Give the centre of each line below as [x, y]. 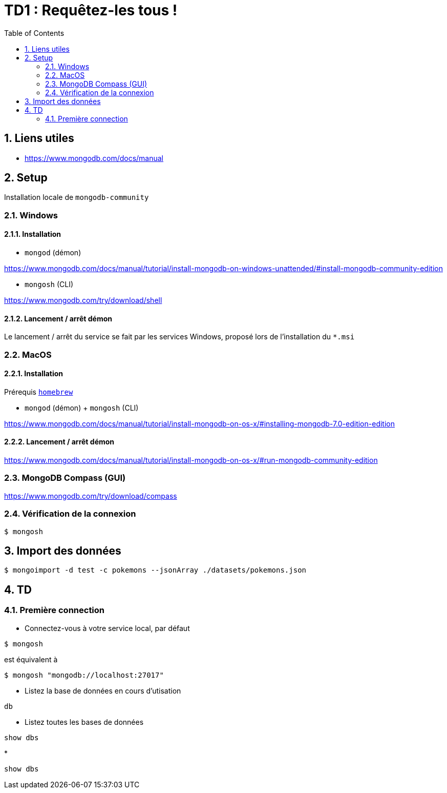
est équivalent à [31, 659]
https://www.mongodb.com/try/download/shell [83, 300]
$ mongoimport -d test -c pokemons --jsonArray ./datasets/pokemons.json [155, 570]
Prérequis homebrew [39, 392]
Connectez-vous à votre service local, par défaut [107, 628]
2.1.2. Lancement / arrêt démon [58, 318]
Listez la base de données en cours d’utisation [103, 690]
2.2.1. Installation [34, 374]
